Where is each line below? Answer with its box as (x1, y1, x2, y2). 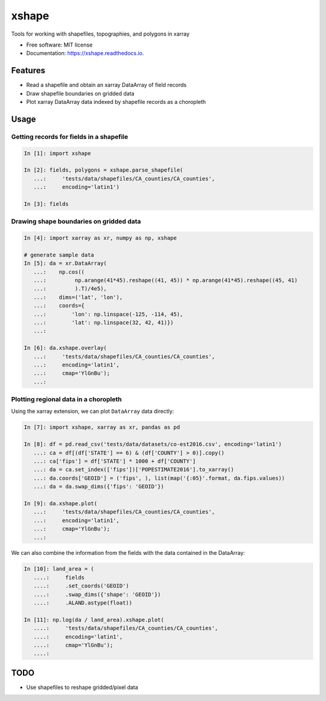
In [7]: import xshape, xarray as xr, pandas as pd (24, 424, 181, 431)
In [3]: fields (24, 200, 69, 207)
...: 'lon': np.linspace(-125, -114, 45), (33, 311, 184, 317)
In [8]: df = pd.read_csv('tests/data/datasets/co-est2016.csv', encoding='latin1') (24, 441, 282, 448)
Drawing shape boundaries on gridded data (11, 218, 141, 226)
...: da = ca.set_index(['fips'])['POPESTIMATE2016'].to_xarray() (33, 466, 234, 473)
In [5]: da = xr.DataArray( (24, 260, 107, 267)
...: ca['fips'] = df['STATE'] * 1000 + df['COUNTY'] (33, 457, 196, 465)
